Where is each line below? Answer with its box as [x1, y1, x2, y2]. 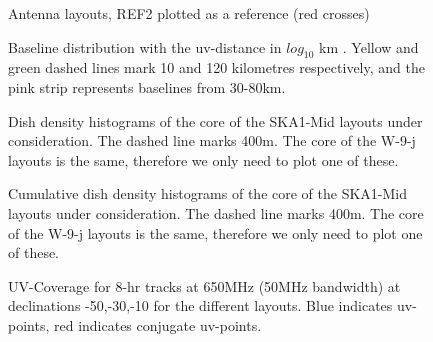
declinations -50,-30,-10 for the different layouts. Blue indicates [8, 295, 393, 316]
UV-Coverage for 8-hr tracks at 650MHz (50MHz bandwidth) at [8, 275, 401, 296]
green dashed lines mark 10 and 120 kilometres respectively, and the [8, 57, 425, 78]
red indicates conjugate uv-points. [53, 314, 262, 335]
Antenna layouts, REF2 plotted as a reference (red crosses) [8, 3, 370, 23]
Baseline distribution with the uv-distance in [8, 36, 282, 57]
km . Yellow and [319, 36, 419, 57]
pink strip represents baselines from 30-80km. [8, 76, 286, 97]
